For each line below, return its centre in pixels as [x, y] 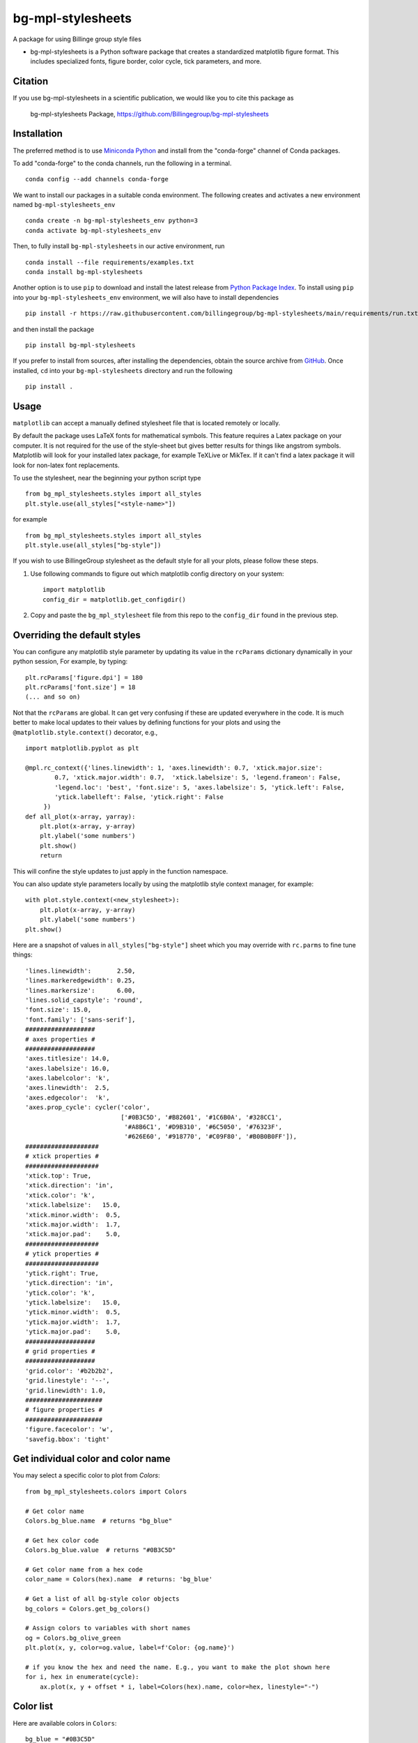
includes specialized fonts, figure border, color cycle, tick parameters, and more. [146, 61]
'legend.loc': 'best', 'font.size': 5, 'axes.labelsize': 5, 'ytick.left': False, [200, 787]
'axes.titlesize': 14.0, [68, 1059]
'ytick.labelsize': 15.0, [73, 1303]
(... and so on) [53, 697]
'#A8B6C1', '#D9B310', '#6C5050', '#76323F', [203, 1127]
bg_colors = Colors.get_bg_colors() [88, 1608]
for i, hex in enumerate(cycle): [82, 1677]
